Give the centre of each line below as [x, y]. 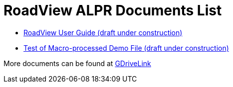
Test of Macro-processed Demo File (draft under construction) [126, 48]
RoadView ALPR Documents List [113, 10]
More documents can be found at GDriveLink [77, 63]
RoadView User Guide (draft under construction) [103, 32]
